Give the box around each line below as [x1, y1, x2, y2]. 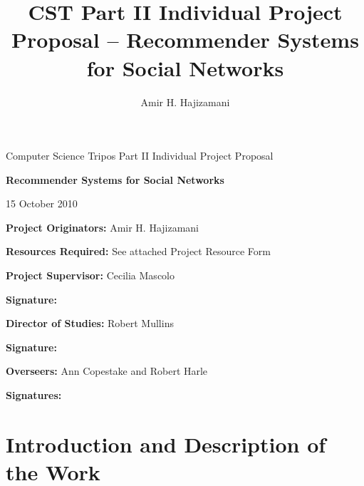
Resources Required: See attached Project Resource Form [6, 244, 271, 259]
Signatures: [6, 388, 62, 403]
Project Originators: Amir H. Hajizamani [6, 219, 199, 234]
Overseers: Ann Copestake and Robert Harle [6, 363, 208, 378]
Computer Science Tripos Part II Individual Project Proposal [6, 148, 274, 163]
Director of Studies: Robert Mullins [6, 316, 174, 331]
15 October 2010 [6, 196, 78, 211]
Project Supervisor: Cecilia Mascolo [6, 268, 175, 283]
